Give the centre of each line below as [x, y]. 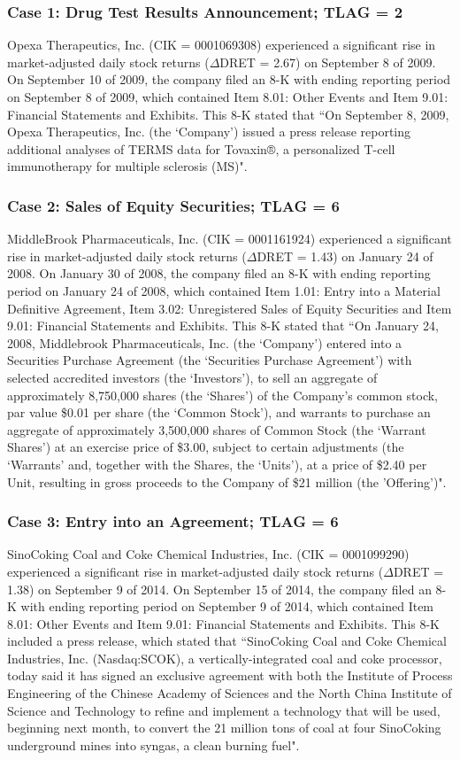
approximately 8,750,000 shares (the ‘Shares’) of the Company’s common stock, [222, 395]
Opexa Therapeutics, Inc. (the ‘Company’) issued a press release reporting [209, 132]
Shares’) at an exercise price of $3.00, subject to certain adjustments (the [206, 447]
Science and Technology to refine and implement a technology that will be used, [224, 710]
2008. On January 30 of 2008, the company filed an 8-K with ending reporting [219, 273]
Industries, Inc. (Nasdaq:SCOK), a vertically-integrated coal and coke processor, [225, 658]
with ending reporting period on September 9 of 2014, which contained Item [227, 606]
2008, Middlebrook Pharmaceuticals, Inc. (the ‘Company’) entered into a [205, 342]
